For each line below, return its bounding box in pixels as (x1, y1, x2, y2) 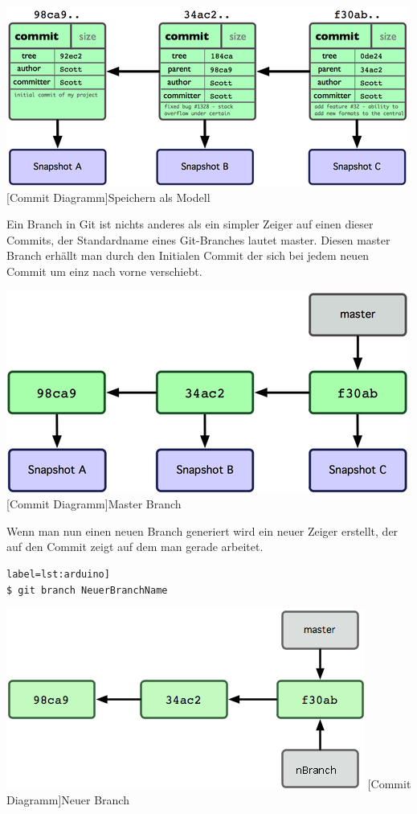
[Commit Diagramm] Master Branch (6, 495, 182, 512)
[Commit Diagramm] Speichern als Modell (6, 188, 211, 205)
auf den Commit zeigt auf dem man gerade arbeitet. (6, 538, 264, 555)
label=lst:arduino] (6, 568, 110, 580)
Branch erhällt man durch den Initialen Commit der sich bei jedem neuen (6, 247, 370, 264)
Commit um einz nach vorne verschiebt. (6, 262, 202, 279)
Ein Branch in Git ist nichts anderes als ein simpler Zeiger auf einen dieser (6, 216, 374, 232)
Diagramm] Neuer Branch (6, 791, 129, 808)
